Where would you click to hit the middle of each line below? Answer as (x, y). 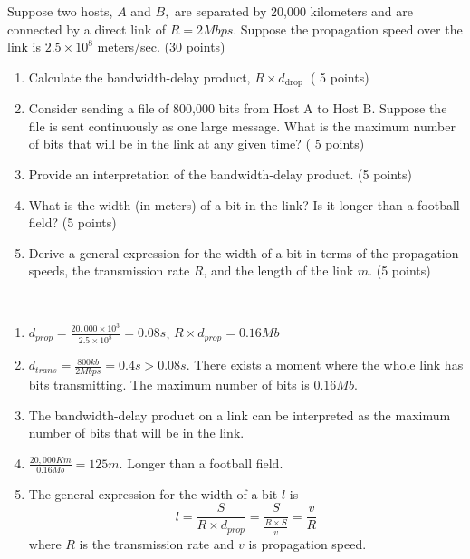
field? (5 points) (72, 222)
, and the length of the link (278, 270)
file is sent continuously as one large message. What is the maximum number (242, 125)
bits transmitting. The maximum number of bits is (169, 385)
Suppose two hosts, (60, 11)
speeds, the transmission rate (109, 270)
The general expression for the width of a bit (153, 493)
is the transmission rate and (157, 543)
